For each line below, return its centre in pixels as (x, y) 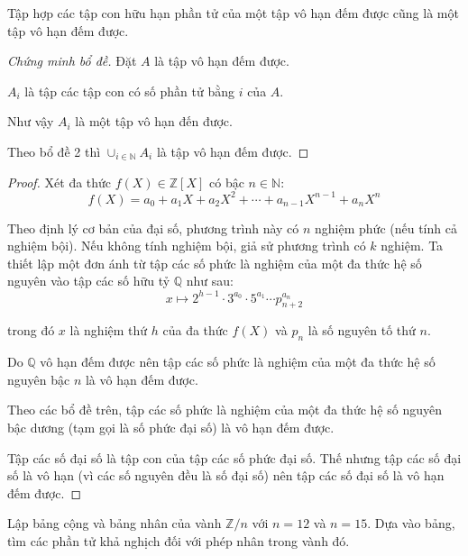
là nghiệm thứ (109, 330)
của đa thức (195, 330)
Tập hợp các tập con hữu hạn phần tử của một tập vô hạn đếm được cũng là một (233, 13)
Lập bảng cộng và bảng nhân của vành (115, 523)
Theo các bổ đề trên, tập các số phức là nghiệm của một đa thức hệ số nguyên (225, 410)
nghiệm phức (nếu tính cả (386, 228)
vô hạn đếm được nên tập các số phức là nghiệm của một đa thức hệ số (238, 362)
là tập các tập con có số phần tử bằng (129, 91)
